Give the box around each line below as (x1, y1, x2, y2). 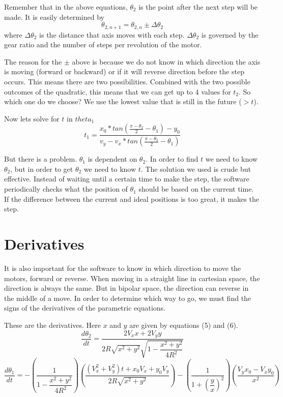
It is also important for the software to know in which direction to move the (4, 262, 241, 273)
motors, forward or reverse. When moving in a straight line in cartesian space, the (4, 272, 260, 283)
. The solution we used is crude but (140, 163, 251, 174)
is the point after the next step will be (138, 2, 258, 12)
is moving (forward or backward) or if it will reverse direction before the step (4, 66, 244, 77)
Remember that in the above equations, (4, 2, 128, 12)
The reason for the (4, 56, 62, 67)
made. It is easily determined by (4, 11, 104, 22)
